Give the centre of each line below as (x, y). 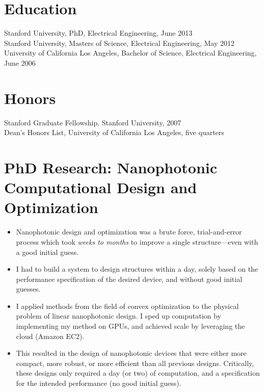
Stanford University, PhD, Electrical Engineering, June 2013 (98, 33)
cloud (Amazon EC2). (50, 336)
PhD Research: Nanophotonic (111, 167)
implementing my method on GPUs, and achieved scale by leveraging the (130, 326)
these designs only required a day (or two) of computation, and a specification (138, 373)
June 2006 (20, 62)
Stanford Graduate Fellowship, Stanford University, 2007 (93, 122)
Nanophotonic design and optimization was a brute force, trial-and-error (129, 232)
